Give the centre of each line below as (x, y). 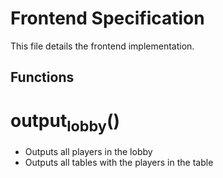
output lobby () (65, 122)
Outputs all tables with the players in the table (119, 162)
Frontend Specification (107, 18)
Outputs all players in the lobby (88, 151)
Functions (42, 77)
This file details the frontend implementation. (102, 46)
